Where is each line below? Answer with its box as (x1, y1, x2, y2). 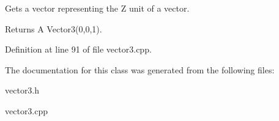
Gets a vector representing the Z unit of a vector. (5, 2, 190, 14)
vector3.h (5, 84, 40, 97)
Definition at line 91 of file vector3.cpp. (5, 43, 152, 56)
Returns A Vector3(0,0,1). (5, 22, 102, 35)
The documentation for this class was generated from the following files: (5, 63, 275, 76)
